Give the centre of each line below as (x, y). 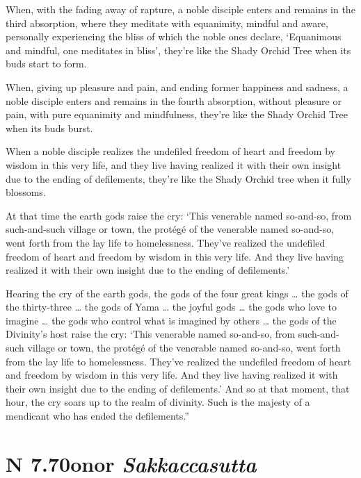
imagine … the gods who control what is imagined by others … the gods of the (171, 320)
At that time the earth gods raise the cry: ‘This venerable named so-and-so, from (179, 215)
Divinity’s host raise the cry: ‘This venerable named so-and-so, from (151, 334)
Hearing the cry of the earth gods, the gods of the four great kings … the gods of (177, 293)
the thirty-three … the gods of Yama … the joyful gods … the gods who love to (171, 307)
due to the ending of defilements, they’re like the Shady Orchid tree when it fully (178, 178)
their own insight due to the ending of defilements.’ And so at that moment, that (178, 388)
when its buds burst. (49, 127)
